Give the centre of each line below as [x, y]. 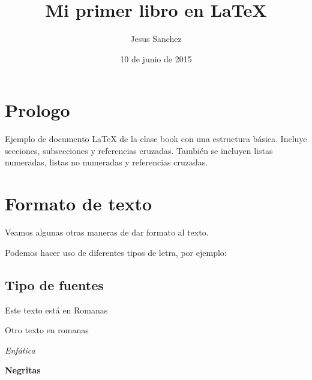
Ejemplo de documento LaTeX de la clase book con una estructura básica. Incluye [156, 139]
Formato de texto [79, 203]
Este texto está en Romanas [56, 310]
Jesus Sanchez [156, 39]
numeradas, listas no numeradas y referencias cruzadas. [106, 162]
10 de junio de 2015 [156, 58]
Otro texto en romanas [47, 330]
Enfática [20, 350]
